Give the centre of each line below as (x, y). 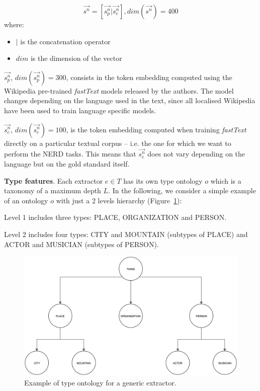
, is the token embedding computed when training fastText (156, 129)
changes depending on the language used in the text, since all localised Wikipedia (130, 100)
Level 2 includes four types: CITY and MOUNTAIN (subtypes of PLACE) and (126, 234)
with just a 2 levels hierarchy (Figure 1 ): (119, 200)
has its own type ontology (163, 180)
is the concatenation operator (65, 41)
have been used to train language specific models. (80, 110)
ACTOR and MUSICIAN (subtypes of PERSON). (81, 244)
